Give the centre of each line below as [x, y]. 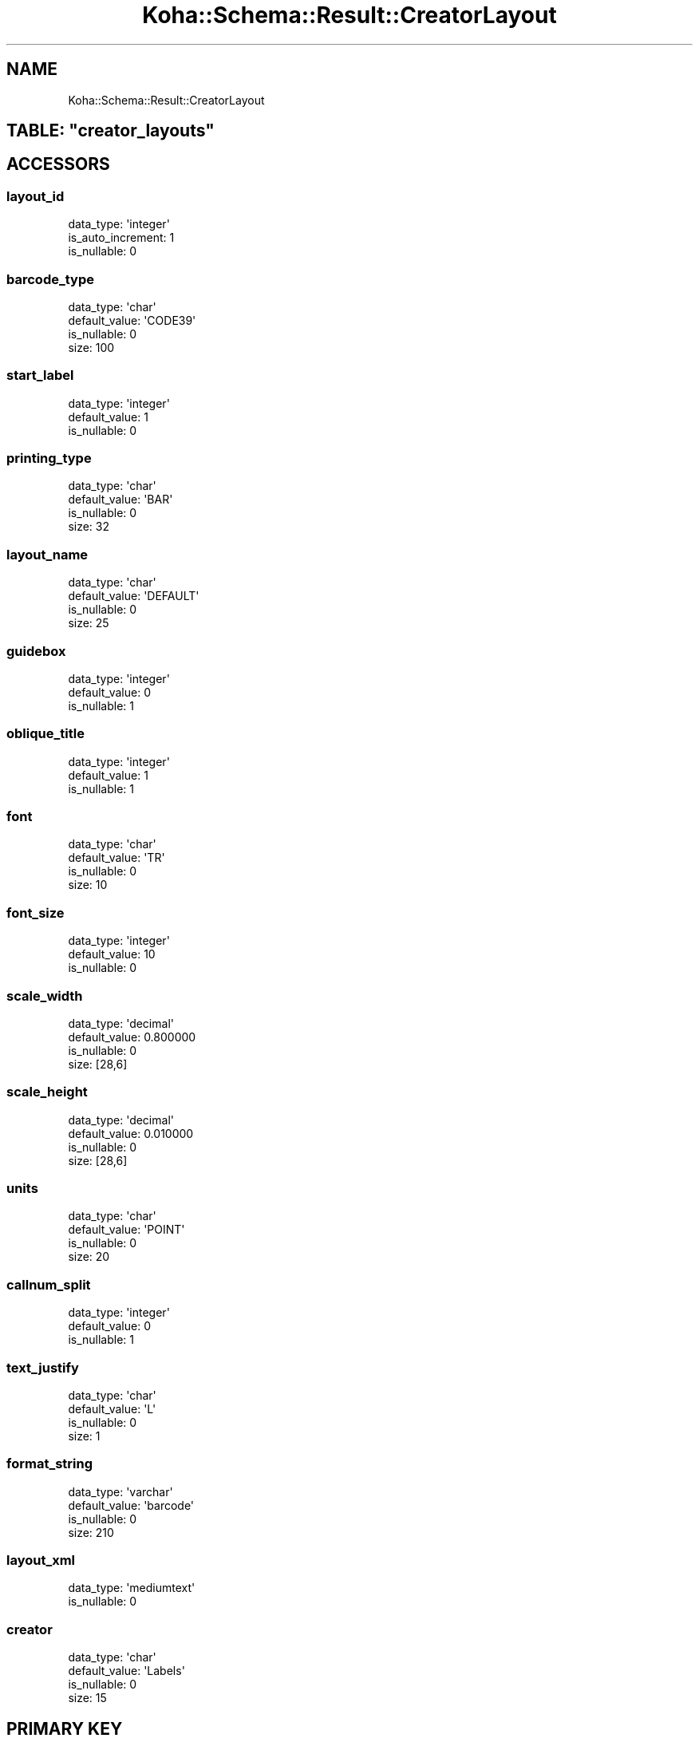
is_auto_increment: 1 [121, 238]
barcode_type [50, 279]
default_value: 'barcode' [131, 1505]
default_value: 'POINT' [126, 1230]
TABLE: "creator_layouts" [111, 131]
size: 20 [89, 1257]
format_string [50, 1464]
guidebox [36, 651]
